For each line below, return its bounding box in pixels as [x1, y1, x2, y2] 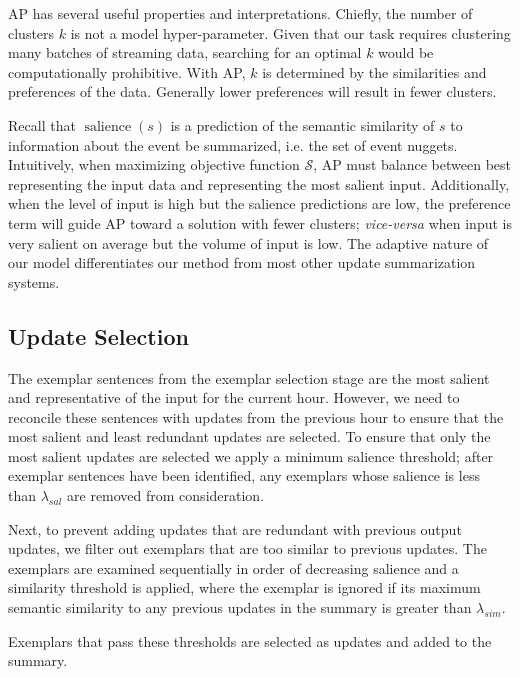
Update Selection [8, 320, 189, 351]
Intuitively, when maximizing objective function [8, 154, 300, 175]
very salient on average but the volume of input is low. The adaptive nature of [8, 232, 489, 253]
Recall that [8, 114, 76, 135]
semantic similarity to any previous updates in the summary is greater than [8, 597, 472, 618]
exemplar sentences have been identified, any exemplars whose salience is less [8, 465, 480, 486]
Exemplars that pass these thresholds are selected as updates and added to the [8, 630, 492, 651]
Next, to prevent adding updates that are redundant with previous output [8, 518, 462, 539]
